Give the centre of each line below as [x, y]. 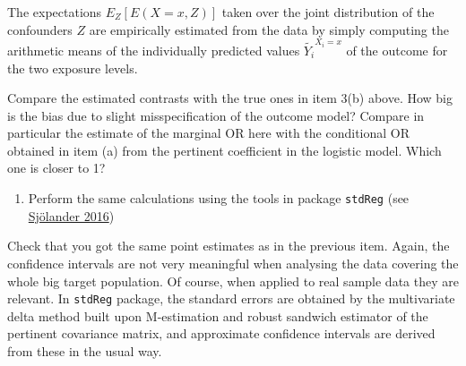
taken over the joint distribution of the [328, 12]
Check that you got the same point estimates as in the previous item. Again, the [229, 246]
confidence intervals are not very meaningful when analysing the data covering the [233, 263]
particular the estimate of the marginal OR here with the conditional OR [209, 133]
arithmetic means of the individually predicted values [154, 50]
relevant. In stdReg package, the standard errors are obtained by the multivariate [231, 298]
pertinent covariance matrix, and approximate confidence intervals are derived [221, 333]
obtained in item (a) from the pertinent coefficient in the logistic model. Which [224, 150]
